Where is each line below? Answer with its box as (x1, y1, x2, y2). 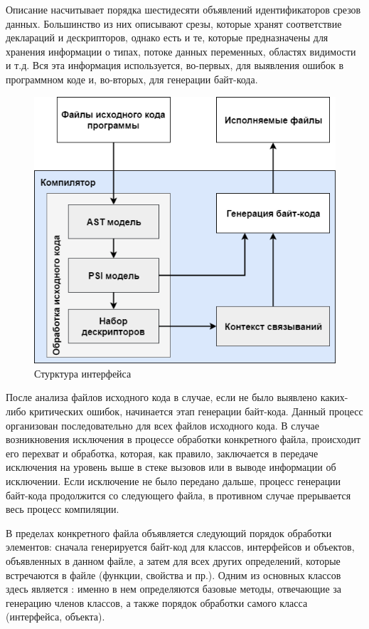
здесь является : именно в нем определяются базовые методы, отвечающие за (6, 581, 342, 596)
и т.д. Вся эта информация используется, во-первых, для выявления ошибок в (6, 58, 344, 73)
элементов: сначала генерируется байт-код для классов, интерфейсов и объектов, (6, 539, 355, 554)
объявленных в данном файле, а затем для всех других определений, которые (6, 553, 341, 568)
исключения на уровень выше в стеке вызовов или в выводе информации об (6, 459, 336, 474)
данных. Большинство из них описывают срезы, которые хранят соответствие (6, 16, 342, 31)
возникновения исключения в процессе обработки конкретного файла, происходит (6, 432, 361, 447)
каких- (320, 390, 348, 405)
